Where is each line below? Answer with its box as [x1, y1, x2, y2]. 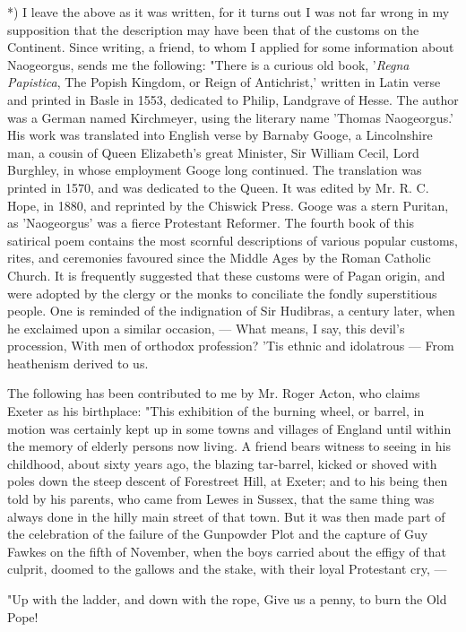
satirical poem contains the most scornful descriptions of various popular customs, [7, 230, 458, 249]
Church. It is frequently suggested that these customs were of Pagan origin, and [7, 265, 445, 284]
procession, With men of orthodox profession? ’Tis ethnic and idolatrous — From [7, 336, 454, 355]
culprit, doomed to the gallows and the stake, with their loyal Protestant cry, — [7, 559, 447, 578]
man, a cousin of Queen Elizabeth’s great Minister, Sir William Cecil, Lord [7, 143, 419, 161]
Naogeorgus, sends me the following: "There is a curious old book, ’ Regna [7, 55, 410, 74]
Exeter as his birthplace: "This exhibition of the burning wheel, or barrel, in [7, 402, 425, 420]
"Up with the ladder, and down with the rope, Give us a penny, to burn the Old [7, 590, 447, 608]
